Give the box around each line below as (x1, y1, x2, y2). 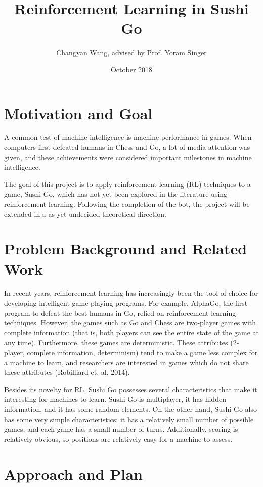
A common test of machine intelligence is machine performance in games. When (4, 132, 252, 142)
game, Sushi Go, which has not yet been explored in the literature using (4, 189, 228, 199)
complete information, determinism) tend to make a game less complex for (27, 347, 258, 358)
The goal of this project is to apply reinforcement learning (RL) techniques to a (4, 178, 251, 189)
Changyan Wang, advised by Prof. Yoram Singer (56, 47, 207, 58)
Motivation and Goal (4, 102, 153, 123)
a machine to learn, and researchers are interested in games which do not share (4, 357, 249, 367)
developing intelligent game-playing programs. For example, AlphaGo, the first (4, 297, 248, 308)
